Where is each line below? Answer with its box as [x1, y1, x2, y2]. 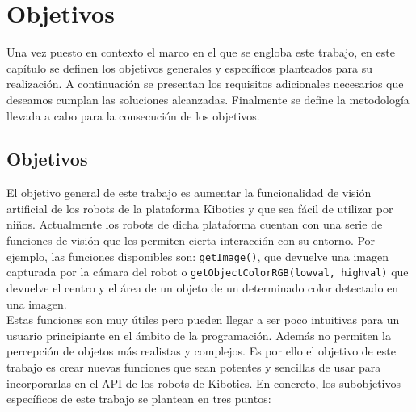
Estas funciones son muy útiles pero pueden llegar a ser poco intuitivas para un [6, 311, 400, 328]
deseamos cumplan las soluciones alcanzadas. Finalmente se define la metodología [6, 90, 410, 107]
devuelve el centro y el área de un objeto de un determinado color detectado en [6, 279, 399, 296]
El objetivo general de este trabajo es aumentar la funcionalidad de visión [6, 184, 372, 201]
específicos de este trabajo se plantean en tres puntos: [6, 390, 271, 407]
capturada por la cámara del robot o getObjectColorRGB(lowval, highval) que [6, 263, 409, 280]
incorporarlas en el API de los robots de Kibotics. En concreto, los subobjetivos [6, 374, 401, 391]
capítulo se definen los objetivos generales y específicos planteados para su [6, 59, 372, 76]
